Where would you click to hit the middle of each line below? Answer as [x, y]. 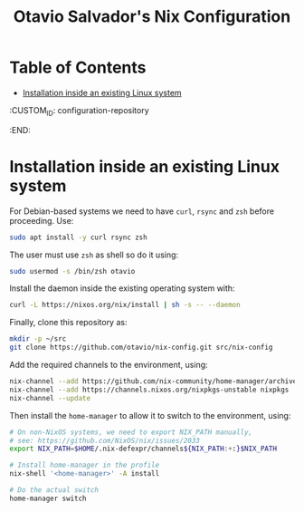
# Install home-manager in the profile [85, 465]
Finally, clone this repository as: [68, 323]
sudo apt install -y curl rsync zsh [78, 237]
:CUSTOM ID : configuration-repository [79, 111]
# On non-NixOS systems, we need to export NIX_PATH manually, [131, 432]
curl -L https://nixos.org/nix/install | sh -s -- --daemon [125, 305]
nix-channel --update [50, 398]
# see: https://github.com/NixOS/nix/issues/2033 [105, 440]
